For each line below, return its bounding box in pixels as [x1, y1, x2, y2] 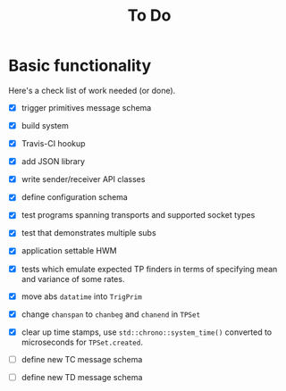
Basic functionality [8, 55, 152, 76]
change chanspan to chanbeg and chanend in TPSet [21, 309, 201, 320]
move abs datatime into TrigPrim [21, 291, 142, 302]
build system [21, 121, 69, 130]
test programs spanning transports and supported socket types [21, 210, 256, 220]
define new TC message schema [21, 354, 143, 364]
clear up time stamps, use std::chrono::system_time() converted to [21, 327, 273, 337]
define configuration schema [21, 192, 129, 203]
